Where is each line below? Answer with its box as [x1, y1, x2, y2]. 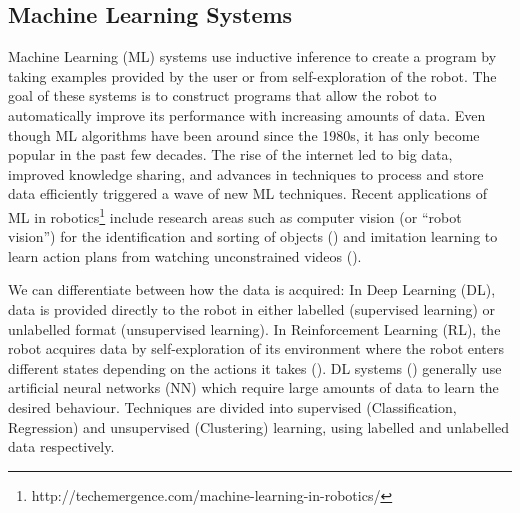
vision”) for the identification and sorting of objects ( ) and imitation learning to [8, 226, 498, 247]
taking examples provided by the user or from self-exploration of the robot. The [8, 65, 497, 86]
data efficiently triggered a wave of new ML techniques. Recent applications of [8, 183, 487, 204]
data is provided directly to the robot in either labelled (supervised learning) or [8, 298, 496, 319]
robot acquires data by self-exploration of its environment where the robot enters [8, 338, 505, 359]
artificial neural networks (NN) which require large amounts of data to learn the [8, 377, 499, 398]
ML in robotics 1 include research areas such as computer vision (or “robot [8, 203, 462, 227]
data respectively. [8, 436, 115, 457]
